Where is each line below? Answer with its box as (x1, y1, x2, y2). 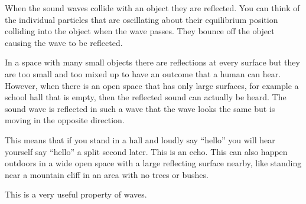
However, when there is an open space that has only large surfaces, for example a (5, 79, 299, 91)
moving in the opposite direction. (5, 114, 125, 126)
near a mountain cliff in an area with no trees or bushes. (5, 168, 209, 180)
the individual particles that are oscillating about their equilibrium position (5, 13, 278, 25)
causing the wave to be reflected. (5, 36, 123, 48)
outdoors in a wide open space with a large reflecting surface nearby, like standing (5, 157, 302, 169)
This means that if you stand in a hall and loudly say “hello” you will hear (5, 133, 275, 146)
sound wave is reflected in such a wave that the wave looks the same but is (5, 102, 275, 114)
